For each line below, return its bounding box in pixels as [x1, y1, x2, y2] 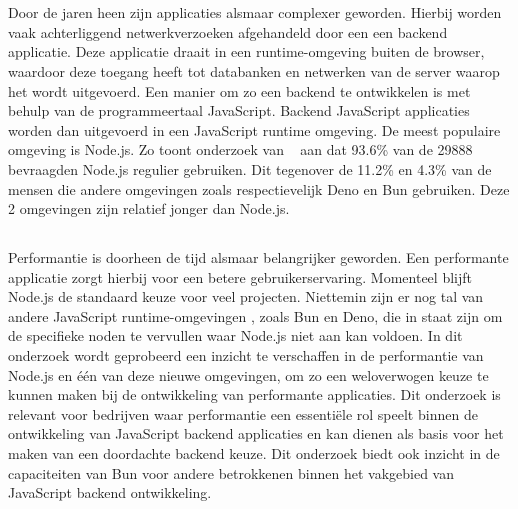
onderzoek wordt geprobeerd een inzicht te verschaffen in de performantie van [8, 345, 484, 366]
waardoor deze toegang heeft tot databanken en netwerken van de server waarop [8, 60, 500, 81]
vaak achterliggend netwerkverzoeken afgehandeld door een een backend [8, 21, 448, 42]
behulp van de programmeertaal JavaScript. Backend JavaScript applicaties [8, 100, 470, 121]
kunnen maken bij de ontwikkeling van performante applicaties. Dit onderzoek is [8, 384, 501, 405]
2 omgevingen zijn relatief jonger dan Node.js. [8, 198, 290, 219]
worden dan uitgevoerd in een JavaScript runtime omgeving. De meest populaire [8, 119, 501, 140]
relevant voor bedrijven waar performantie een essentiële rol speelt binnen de [8, 403, 478, 424]
